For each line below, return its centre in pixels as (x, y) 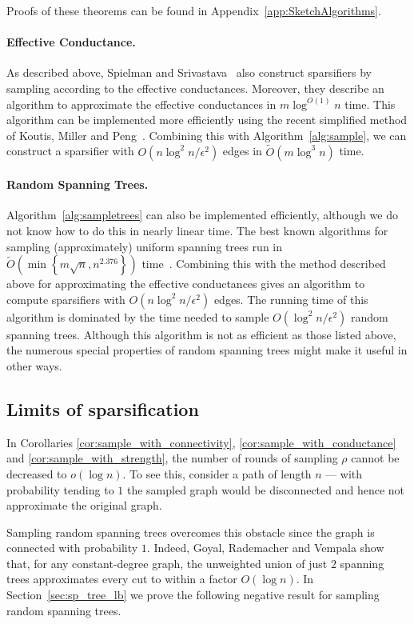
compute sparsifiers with (66, 299)
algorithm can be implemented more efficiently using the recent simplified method (207, 120)
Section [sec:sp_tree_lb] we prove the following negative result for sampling (193, 595)
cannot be (375, 458)
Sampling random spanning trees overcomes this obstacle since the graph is (191, 532)
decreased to (37, 473)
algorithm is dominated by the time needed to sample (138, 316)
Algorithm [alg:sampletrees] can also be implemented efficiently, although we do (202, 215)
